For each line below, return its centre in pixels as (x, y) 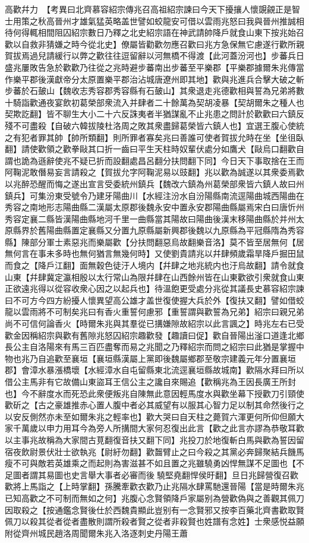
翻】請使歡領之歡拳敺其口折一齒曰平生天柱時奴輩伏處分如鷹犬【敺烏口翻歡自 (154, 149)
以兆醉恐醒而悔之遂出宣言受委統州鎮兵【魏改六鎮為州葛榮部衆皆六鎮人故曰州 (154, 183)
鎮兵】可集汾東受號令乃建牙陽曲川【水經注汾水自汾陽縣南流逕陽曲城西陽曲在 (154, 195)
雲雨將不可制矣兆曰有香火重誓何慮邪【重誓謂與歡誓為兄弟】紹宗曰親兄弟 (163, 312)
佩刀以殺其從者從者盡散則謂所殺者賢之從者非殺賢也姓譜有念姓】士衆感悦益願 (154, 521)
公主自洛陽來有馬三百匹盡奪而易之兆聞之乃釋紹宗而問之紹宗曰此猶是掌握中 (158, 347)
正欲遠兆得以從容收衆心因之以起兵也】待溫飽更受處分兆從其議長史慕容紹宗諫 (154, 288)
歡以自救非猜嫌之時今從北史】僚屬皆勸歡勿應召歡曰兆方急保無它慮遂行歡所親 (154, 44)
